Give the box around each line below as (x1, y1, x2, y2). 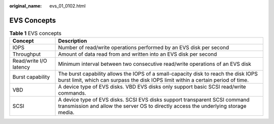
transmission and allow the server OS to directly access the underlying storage (58, 103, 247, 110)
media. (58, 109, 75, 116)
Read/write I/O (12, 57, 48, 64)
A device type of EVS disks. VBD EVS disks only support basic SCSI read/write (58, 84, 246, 91)
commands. (58, 90, 86, 97)
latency (12, 64, 30, 71)
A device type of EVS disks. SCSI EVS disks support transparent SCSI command (58, 96, 250, 103)
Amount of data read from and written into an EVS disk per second (58, 51, 217, 58)
